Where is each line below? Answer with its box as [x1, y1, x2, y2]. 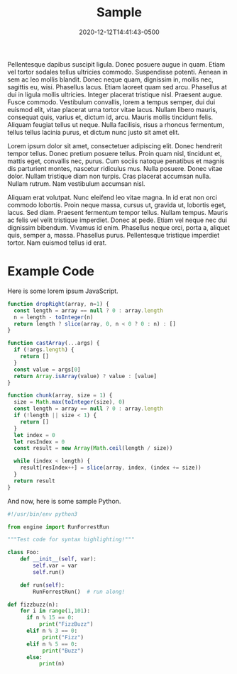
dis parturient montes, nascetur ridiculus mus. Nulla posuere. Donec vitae [7, 164, 223, 172]
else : [26, 653, 43, 661]
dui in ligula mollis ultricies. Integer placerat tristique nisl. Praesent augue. [7, 90, 224, 99]
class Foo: [7, 549, 40, 556]
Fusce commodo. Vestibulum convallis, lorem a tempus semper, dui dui [7, 97, 216, 106]
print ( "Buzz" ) [42, 647, 84, 654]
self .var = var [33, 562, 78, 569]
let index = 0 [13, 431, 55, 438]
